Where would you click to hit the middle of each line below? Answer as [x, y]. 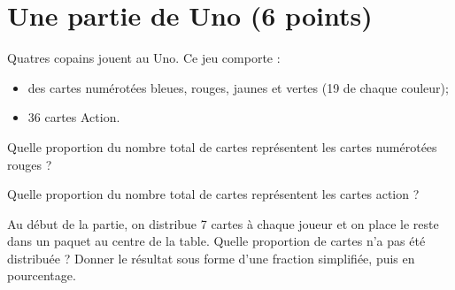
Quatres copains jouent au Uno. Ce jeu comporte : [144, 58]
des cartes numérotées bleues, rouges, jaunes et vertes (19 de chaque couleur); [238, 87]
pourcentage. [42, 275]
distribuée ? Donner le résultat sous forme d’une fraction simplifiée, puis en [211, 258]
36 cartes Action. [74, 117]
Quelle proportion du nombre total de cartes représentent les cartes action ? [213, 194]
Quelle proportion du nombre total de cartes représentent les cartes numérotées [222, 146]
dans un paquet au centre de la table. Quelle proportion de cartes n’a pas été [216, 241]
